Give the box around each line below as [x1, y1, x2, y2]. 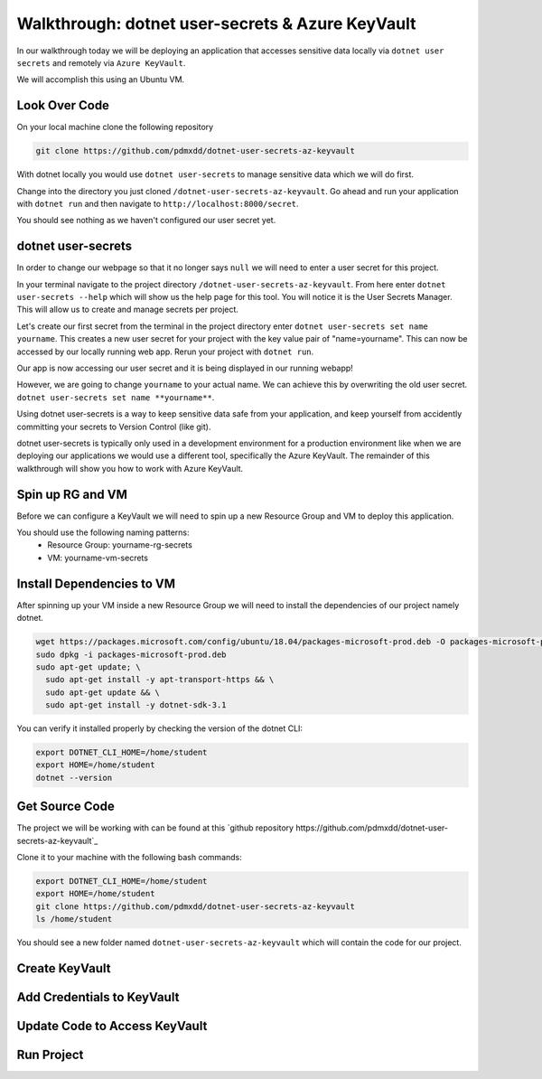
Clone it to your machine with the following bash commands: [16, 852, 243, 863]
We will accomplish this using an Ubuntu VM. [16, 74, 185, 85]
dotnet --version [35, 773, 113, 783]
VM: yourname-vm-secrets [47, 552, 149, 563]
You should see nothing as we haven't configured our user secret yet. [16, 215, 276, 226]
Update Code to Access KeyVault [16, 1018, 208, 1034]
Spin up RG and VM [16, 486, 128, 502]
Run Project [16, 1047, 84, 1063]
